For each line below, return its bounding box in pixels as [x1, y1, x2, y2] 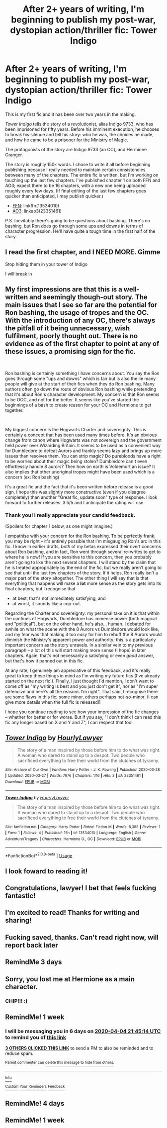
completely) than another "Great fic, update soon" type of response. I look [5, 494, 158, 500]
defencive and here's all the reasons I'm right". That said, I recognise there [5, 688, 158, 694]
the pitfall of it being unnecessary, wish [5, 324, 130, 333]
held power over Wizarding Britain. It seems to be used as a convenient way [5, 442, 161, 448]
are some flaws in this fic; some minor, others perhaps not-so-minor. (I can [5, 694, 159, 700]
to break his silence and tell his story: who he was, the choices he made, [5, 131, 154, 137]
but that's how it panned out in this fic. [5, 658, 84, 663]
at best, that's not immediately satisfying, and [12, 595, 106, 601]
